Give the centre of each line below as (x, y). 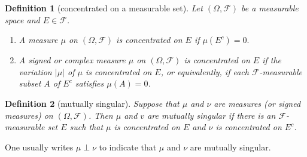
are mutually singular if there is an (212, 115)
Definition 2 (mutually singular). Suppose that (92, 103)
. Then (101, 115)
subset (30, 83)
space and (22, 19)
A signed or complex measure (72, 60)
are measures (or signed (257, 103)
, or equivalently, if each (205, 71)
